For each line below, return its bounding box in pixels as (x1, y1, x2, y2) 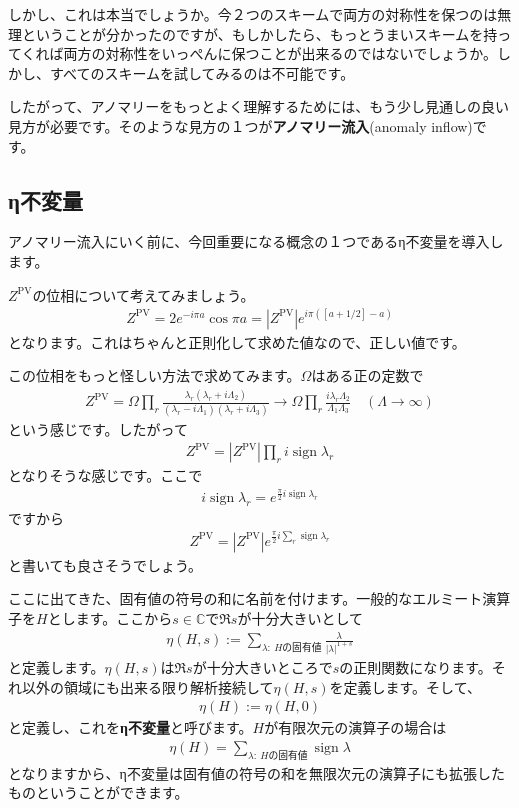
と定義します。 (8, 656, 105, 677)
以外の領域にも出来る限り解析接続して (21, 676, 274, 697)
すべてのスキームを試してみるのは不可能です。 (49, 62, 355, 83)
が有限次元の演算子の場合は (264, 717, 447, 738)
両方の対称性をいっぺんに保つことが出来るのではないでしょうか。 (63, 43, 497, 64)
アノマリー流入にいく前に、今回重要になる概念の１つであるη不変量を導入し (8, 231, 504, 252)
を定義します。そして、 (329, 676, 481, 697)
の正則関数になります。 (339, 656, 492, 677)
